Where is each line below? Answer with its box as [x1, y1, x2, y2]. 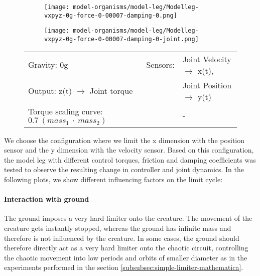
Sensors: [146, 59, 175, 71]
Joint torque [89, 85, 133, 97]
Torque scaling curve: [28, 105, 103, 117]
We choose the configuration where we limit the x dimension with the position [4, 134, 245, 145]
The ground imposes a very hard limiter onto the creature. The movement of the [4, 213, 252, 223]
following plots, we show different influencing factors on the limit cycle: [4, 174, 223, 184]
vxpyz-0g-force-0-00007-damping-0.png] [44, 12, 177, 19]
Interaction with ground [4, 194, 89, 204]
